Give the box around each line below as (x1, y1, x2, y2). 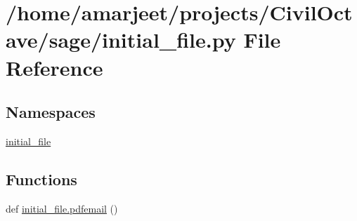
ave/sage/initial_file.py (6, 25, 236, 54)
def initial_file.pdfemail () (6, 201, 118, 215)
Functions (6, 168, 77, 189)
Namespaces (6, 101, 96, 123)
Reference (6, 53, 103, 81)
